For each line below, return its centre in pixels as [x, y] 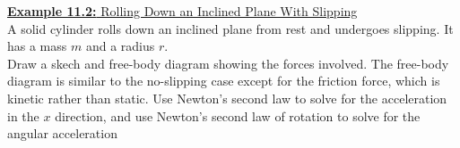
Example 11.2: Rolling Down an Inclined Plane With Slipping [182, 11]
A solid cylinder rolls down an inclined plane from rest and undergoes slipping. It [230, 28]
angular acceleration [62, 133]
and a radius [120, 46]
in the [23, 115]
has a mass [37, 46]
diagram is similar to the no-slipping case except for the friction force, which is [224, 81]
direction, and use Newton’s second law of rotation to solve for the [238, 115]
